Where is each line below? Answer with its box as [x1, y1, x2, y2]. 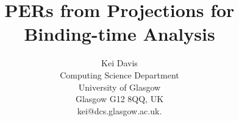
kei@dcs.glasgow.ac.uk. [77, 104, 162, 117]
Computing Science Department [60, 68, 179, 81]
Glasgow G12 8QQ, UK [75, 92, 164, 105]
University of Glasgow [78, 80, 161, 93]
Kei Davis [101, 57, 138, 69]
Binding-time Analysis [24, 21, 215, 46]
